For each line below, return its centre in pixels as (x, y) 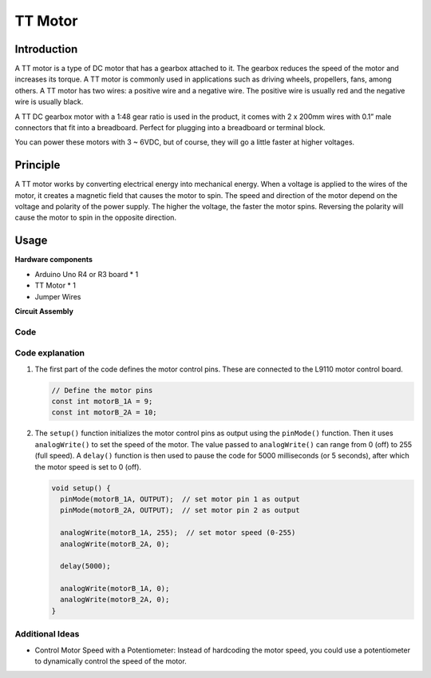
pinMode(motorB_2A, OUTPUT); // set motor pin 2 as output (180, 510)
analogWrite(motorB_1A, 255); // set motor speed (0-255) (178, 533)
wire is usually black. (49, 102)
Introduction (46, 49)
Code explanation (50, 353)
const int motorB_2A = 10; (104, 412)
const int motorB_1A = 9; (102, 402)
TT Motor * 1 (55, 285)
